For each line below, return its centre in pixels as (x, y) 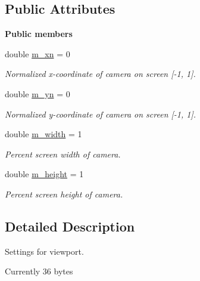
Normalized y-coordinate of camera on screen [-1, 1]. (101, 114)
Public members (39, 34)
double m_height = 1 (44, 174)
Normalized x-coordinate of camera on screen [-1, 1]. (100, 74)
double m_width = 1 (43, 134)
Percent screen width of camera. (63, 154)
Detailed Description (70, 226)
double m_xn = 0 (37, 53)
